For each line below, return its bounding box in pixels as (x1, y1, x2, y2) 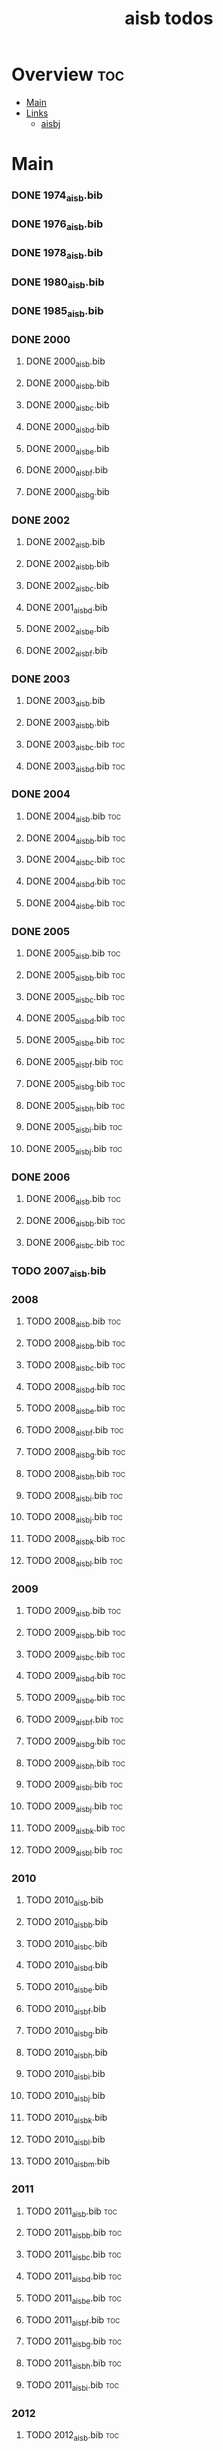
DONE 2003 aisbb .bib (25, 717, 110, 731)
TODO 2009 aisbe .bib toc (25, 1692, 126, 1706)
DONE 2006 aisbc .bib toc (25, 1236, 126, 1251)
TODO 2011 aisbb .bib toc (25, 2227, 123, 2241)
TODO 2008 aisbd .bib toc (25, 1380, 126, 1395)
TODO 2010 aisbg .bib (25, 2024, 109, 2039)
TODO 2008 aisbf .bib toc (25, 1424, 124, 1438)
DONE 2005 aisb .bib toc (25, 947, 121, 961)
